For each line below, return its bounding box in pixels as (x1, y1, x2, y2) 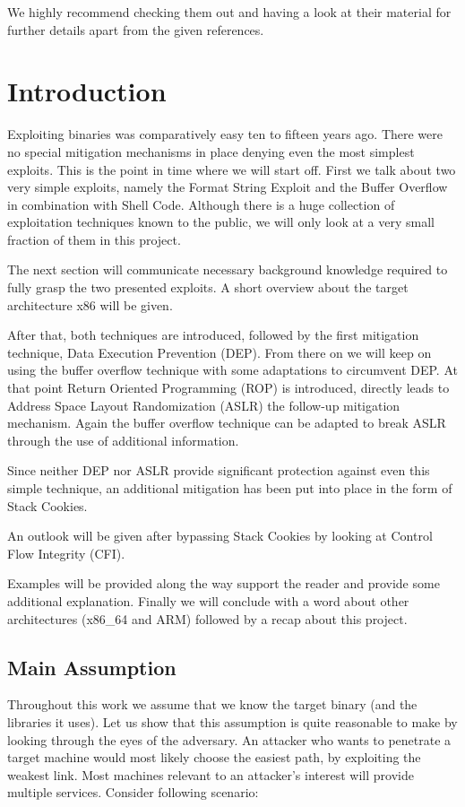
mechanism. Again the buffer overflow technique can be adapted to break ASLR (7, 413, 446, 432)
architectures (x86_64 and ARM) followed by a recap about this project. (7, 609, 408, 628)
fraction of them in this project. (7, 230, 181, 248)
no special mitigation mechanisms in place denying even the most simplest (7, 142, 415, 161)
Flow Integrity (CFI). (7, 543, 125, 562)
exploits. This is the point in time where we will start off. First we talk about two (7, 160, 456, 178)
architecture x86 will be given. (7, 295, 173, 314)
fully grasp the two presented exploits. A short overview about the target (7, 278, 409, 297)
